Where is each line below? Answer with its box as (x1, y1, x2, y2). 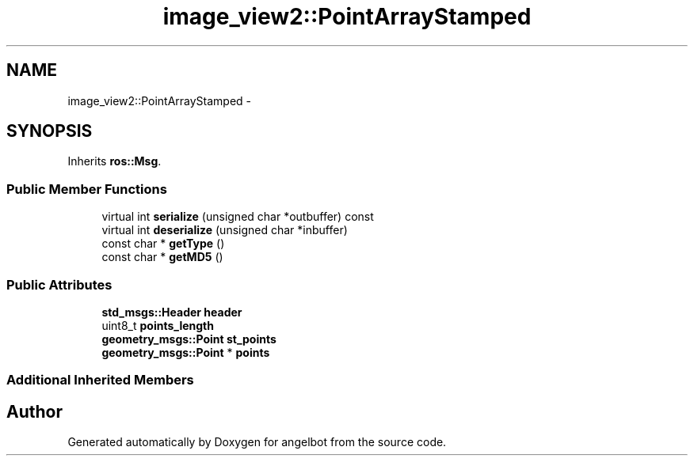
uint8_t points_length (101, 318, 214, 332)
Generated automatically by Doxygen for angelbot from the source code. (67, 435, 447, 449)
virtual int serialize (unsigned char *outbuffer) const (101, 210, 374, 224)
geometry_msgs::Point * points (101, 345, 270, 359)
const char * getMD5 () (101, 250, 223, 264)
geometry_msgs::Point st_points (101, 331, 276, 346)
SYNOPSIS (6, 121, 93, 142)
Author (6, 401, 63, 422)
